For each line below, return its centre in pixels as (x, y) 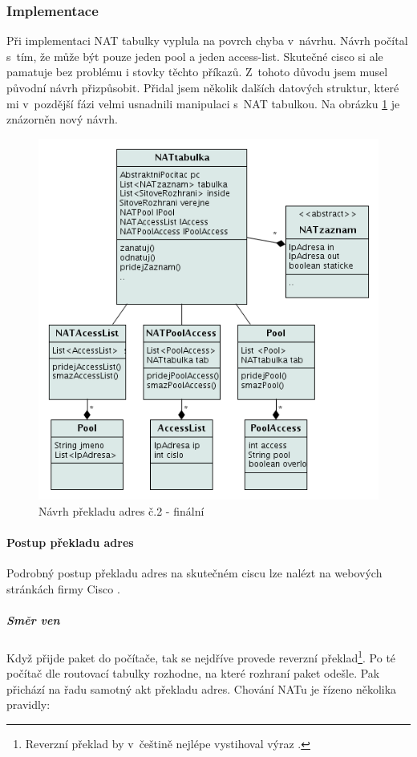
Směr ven (33, 619)
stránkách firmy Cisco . (63, 588)
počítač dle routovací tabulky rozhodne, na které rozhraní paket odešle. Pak (193, 673)
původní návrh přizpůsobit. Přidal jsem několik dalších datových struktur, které (203, 87)
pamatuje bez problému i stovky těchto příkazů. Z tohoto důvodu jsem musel (197, 72)
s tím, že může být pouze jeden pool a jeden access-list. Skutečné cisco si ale (195, 56)
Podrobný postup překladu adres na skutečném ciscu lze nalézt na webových (194, 573)
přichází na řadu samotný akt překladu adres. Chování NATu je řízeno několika (202, 688)
